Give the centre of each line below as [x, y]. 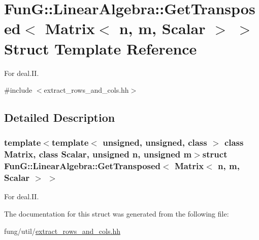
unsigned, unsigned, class [155, 142]
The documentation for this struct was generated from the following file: [117, 214]
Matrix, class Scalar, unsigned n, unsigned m [98, 154]
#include [18, 90]
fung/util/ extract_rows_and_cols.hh [62, 231]
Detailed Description [60, 117]
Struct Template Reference [101, 48]
